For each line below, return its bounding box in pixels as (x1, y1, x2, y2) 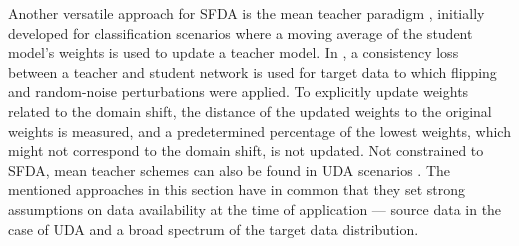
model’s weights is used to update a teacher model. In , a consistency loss (8, 42, 459, 63)
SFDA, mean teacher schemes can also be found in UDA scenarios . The (8, 159, 450, 180)
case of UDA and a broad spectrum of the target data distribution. (8, 218, 419, 239)
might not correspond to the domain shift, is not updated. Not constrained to (8, 140, 484, 161)
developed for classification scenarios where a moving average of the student (8, 22, 473, 43)
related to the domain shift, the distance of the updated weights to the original (8, 100, 492, 121)
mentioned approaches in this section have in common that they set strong (8, 179, 465, 200)
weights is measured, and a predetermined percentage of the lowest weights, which (8, 120, 511, 141)
